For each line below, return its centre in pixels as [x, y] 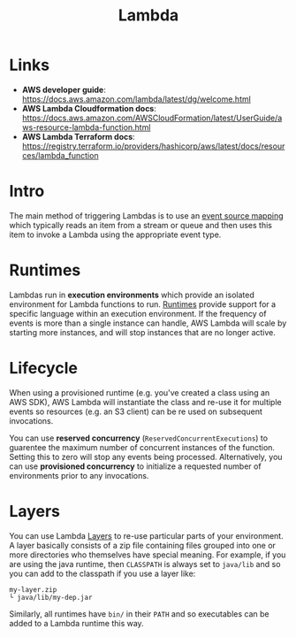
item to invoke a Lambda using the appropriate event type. [115, 234]
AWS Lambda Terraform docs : [78, 136]
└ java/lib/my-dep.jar [51, 597]
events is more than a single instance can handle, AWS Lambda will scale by [148, 323]
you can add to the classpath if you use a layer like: [102, 573]
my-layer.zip [33, 589]
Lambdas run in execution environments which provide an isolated [132, 295]
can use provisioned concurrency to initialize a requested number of [136, 466]
